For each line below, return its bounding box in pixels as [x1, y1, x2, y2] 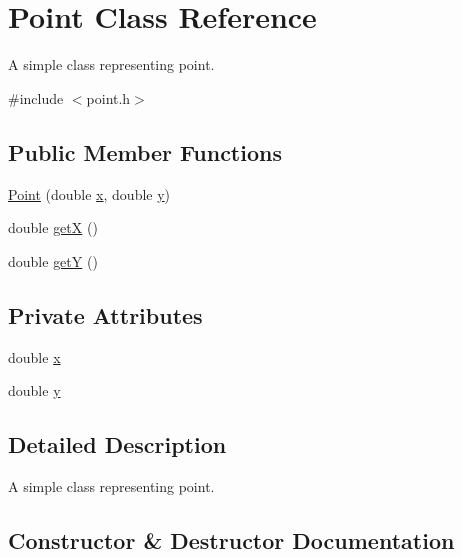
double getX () [8, 217, 98, 238]
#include [8, 87, 64, 108]
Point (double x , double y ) [8, 183, 171, 204]
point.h [86, 87, 131, 108]
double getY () [8, 250, 98, 271]
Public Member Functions [8, 136, 282, 167]
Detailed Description [8, 429, 227, 460]
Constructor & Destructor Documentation [8, 524, 455, 555]
